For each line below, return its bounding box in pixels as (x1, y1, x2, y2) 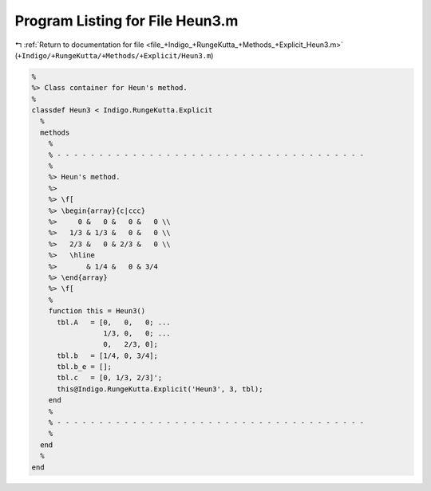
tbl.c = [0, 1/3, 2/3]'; (57, 373, 163, 383)
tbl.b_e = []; (57, 363, 112, 371)
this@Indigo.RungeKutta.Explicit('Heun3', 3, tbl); (57, 384, 263, 394)
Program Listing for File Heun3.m (14, 12, 239, 29)
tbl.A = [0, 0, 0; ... (57, 317, 171, 327)
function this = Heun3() (48, 307, 146, 316)
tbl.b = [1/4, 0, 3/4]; (57, 351, 159, 360)
